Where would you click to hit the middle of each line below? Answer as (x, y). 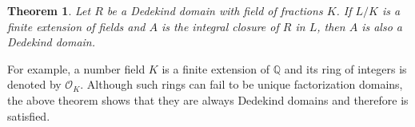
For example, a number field (76, 68)
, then (331, 26)
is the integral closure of (220, 26)
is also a (382, 26)
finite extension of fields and (76, 26)
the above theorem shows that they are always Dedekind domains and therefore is (208, 99)
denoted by (34, 84)
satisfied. (29, 115)
